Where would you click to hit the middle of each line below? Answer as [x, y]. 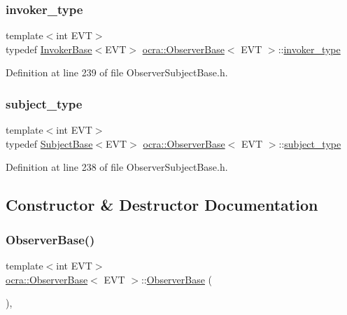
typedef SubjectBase [49, 143]
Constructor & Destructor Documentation [162, 205]
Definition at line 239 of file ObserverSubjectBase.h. [117, 72]
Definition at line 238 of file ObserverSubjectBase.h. [117, 167]
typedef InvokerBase [49, 49]
